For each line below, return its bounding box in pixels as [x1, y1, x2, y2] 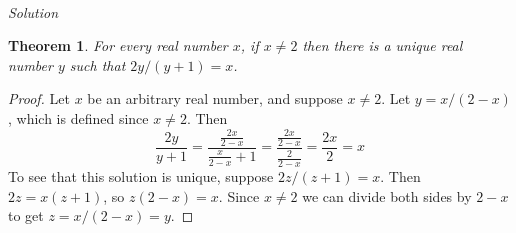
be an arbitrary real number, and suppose [87, 88, 343, 109]
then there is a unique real [302, 35, 463, 56]
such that [69, 54, 126, 75]
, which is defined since [8, 107, 149, 128]
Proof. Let [8, 88, 70, 109]
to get [8, 205, 44, 226]
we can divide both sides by [302, 185, 472, 206]
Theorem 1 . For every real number [8, 35, 228, 56]
